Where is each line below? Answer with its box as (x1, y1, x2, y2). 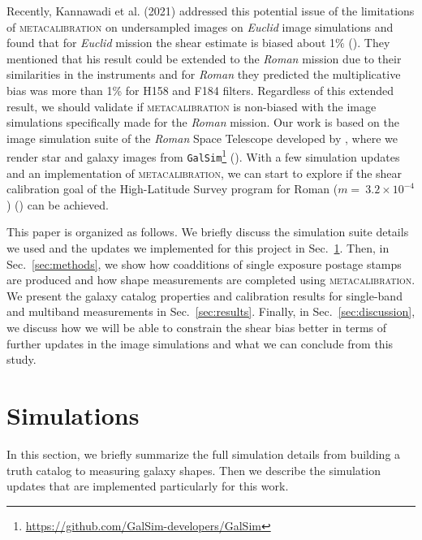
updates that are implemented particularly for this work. (6, 477, 289, 495)
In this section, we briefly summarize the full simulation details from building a (6, 445, 401, 462)
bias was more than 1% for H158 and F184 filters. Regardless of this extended (6, 81, 394, 98)
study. (6, 351, 37, 368)
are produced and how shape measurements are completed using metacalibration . (6, 271, 416, 288)
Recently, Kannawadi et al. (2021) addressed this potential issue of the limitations (6, 2, 415, 19)
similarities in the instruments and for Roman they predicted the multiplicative (6, 66, 401, 83)
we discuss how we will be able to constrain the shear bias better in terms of (6, 319, 387, 335)
